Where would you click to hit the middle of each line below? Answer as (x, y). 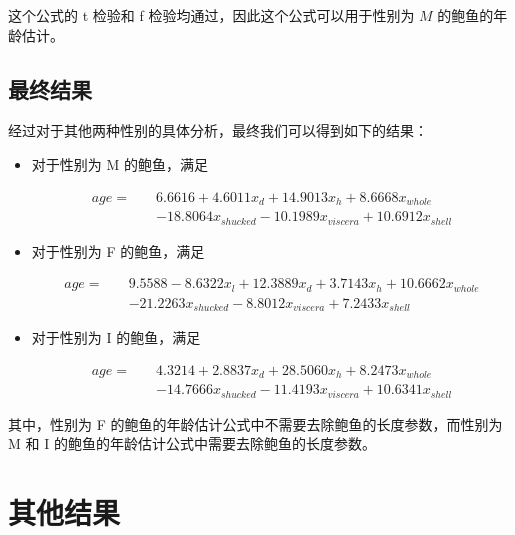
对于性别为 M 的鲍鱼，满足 (119, 163)
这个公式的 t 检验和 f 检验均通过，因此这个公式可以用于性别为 (211, 15)
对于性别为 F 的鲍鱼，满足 (118, 250)
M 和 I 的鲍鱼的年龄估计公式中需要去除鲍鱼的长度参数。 (192, 443)
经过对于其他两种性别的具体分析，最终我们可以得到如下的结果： (218, 130)
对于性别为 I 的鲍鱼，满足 (116, 337)
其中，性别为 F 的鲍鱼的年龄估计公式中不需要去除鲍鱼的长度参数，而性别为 (255, 423)
